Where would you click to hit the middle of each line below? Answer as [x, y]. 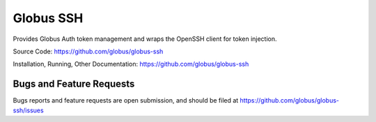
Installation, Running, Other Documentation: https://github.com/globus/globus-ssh [131, 64]
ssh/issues [29, 110]
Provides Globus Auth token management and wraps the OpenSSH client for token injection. [145, 39]
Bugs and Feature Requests [74, 84]
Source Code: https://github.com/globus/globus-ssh [88, 51]
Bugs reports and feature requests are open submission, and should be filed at [126, 101]
